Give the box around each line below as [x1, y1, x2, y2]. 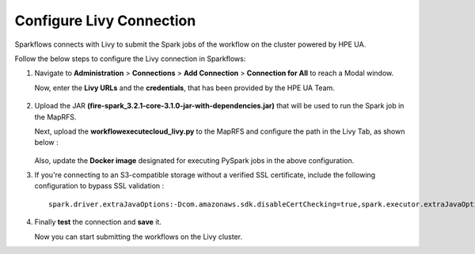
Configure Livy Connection [14, 12, 196, 29]
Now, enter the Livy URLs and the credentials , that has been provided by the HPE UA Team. [34, 83, 336, 93]
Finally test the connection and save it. [34, 218, 162, 227]
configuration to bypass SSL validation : [34, 181, 165, 191]
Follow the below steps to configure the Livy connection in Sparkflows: [14, 54, 246, 63]
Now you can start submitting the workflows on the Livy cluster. [34, 232, 243, 241]
